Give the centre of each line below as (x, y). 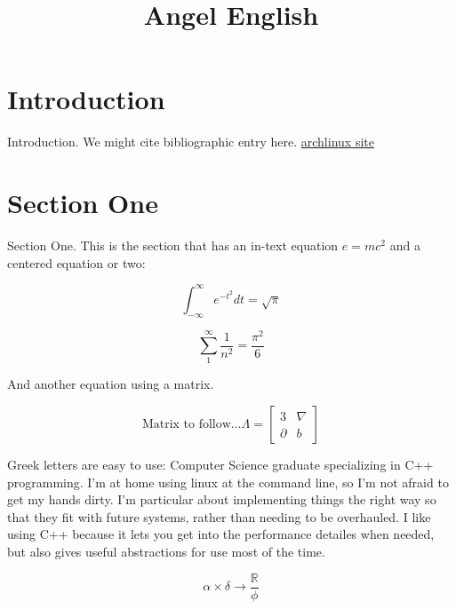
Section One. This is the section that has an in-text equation (173, 245)
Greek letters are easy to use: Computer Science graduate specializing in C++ (220, 464)
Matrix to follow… (192, 424)
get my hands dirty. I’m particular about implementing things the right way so (222, 499)
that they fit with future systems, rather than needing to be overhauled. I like (219, 516)
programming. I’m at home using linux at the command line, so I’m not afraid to (228, 482)
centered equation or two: (76, 262)
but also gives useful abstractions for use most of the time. (166, 551)
